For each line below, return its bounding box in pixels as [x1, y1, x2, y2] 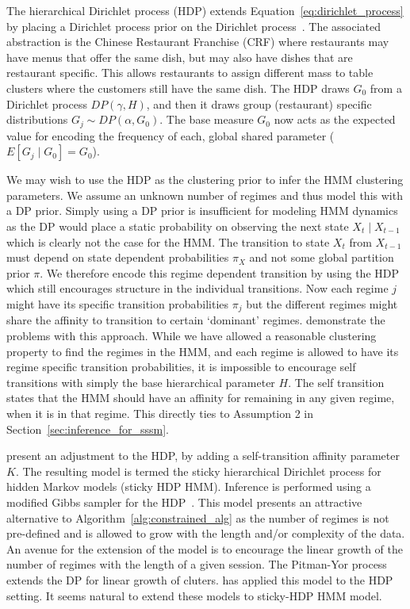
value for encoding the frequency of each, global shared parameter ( [6, 127, 335, 144]
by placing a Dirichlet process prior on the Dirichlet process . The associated [6, 17, 381, 34]
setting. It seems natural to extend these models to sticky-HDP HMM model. [6, 587, 382, 603]
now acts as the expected [274, 111, 396, 128]
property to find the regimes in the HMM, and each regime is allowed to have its [6, 343, 399, 359]
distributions [6, 111, 68, 128]
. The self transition [288, 373, 385, 390]
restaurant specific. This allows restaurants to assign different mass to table [6, 64, 374, 81]
